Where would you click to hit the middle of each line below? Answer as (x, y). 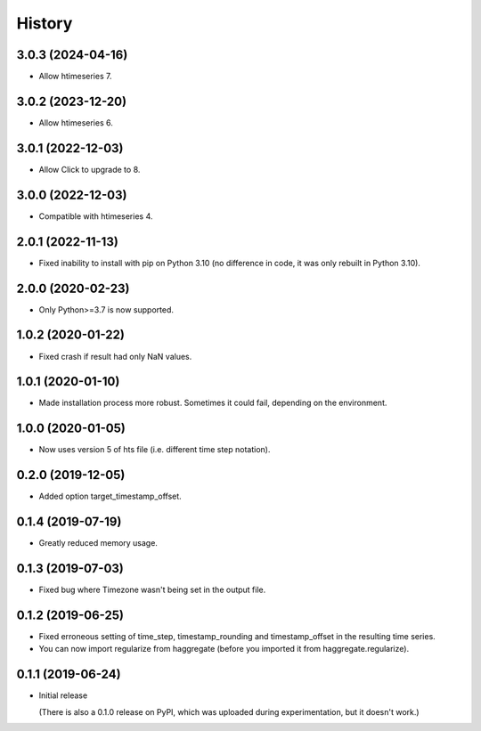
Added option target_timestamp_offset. (110, 496)
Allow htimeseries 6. (76, 122)
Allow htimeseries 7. (75, 77)
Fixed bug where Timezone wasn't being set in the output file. (152, 590)
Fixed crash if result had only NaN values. (115, 356)
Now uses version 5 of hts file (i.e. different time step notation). (155, 450)
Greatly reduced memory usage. (98, 543)
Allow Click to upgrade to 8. (90, 169)
